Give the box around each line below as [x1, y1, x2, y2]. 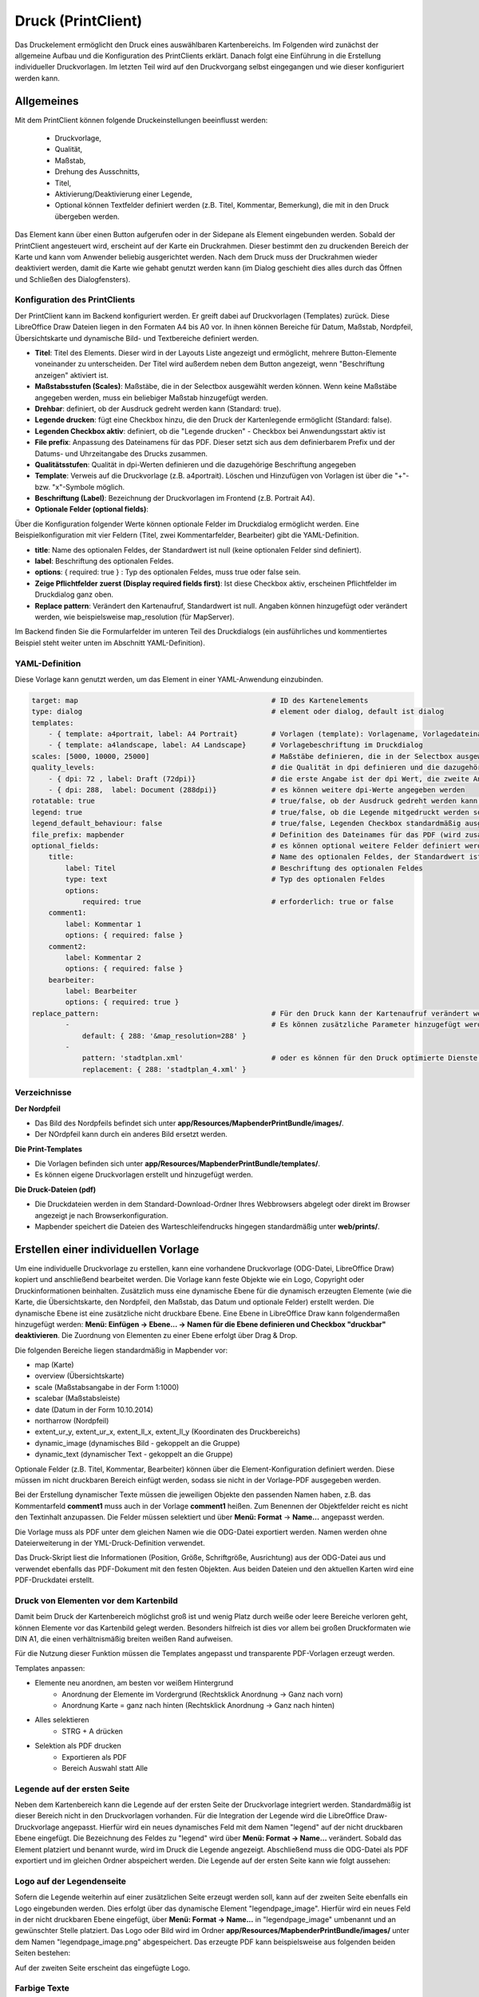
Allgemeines [14, 94, 79, 108]
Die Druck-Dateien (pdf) [14, 1185, 96, 1194]
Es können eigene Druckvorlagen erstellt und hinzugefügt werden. [34, 1170, 253, 1180]
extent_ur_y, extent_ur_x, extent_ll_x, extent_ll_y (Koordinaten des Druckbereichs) [34, 1427, 301, 1437]
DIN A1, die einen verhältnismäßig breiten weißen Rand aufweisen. [14, 1634, 233, 1644]
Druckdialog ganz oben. [34, 590, 113, 599]
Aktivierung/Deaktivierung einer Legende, [54, 189, 192, 199]
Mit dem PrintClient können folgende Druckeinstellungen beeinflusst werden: [14, 115, 268, 125]
